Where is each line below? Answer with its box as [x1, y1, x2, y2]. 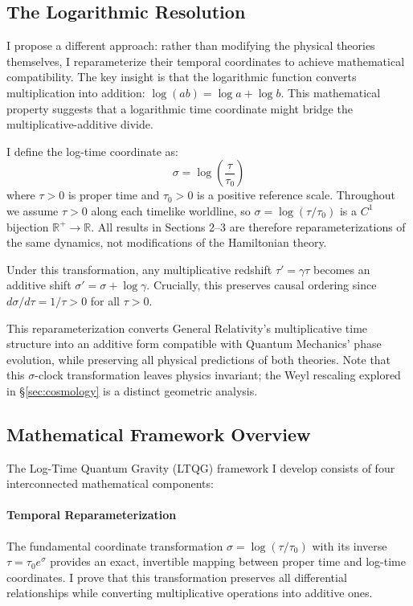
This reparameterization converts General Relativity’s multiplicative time [6, 319, 368, 336]
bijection [6, 218, 49, 235]
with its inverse [312, 537, 387, 554]
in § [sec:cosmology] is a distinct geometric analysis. [6, 382, 258, 399]
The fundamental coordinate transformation [6, 537, 223, 554]
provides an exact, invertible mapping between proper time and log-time [50, 553, 406, 570]
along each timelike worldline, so [91, 202, 251, 219]
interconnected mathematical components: [6, 475, 214, 492]
